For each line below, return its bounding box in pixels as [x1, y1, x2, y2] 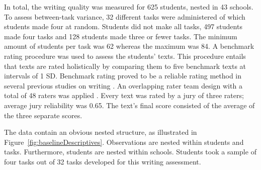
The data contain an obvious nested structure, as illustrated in [4, 127, 197, 137]
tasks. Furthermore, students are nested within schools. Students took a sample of [4, 146, 256, 157]
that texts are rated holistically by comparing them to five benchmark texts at [4, 60, 246, 71]
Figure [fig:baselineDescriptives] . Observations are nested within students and [4, 136, 244, 147]
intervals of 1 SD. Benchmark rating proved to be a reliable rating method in [4, 70, 242, 81]
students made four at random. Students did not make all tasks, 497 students [4, 21, 242, 32]
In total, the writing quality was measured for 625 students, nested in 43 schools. [4, 2, 253, 12]
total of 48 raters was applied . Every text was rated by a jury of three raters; [4, 90, 244, 101]
